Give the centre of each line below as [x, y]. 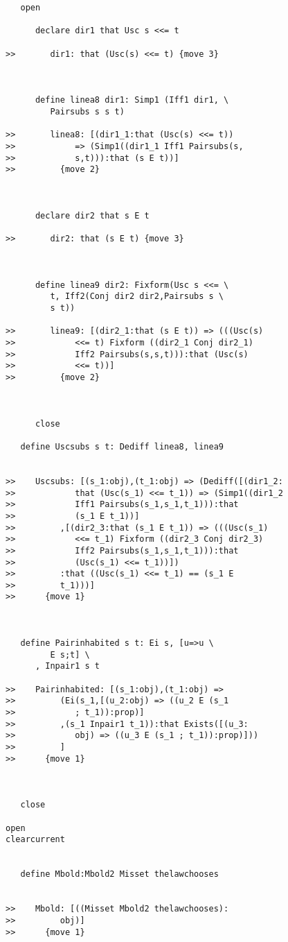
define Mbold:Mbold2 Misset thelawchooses [119, 874]
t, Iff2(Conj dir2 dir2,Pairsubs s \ [137, 297]
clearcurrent [35, 840]
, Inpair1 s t [67, 666]
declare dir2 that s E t [92, 215]
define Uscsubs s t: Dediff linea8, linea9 [122, 446]
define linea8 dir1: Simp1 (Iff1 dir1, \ [132, 100]
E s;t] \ [70, 654]
